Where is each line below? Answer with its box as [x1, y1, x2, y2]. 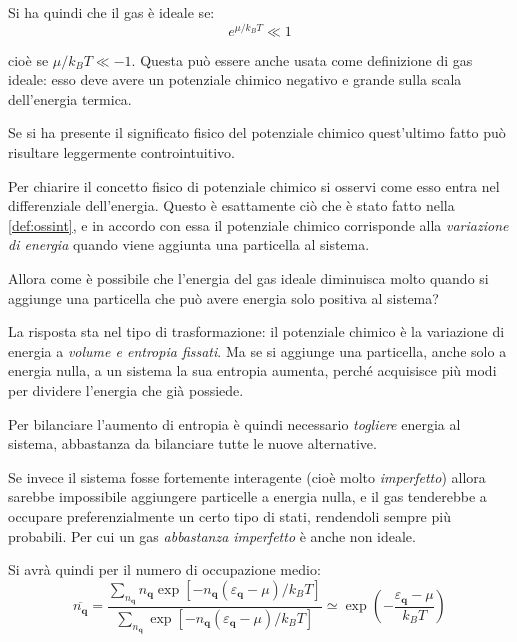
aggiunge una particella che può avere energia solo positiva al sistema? [8, 287, 439, 308]
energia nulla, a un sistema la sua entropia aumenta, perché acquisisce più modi [8, 360, 497, 381]
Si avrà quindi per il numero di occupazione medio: [8, 559, 321, 580]
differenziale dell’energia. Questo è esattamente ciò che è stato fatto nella [8, 195, 455, 216]
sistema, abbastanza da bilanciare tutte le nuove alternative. [8, 433, 377, 454]
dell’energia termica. [8, 88, 132, 109]
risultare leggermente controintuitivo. [8, 142, 235, 163]
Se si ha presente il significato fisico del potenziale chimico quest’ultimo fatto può [8, 122, 506, 143]
